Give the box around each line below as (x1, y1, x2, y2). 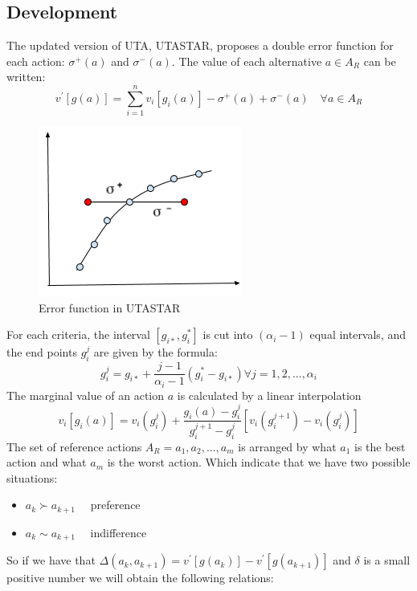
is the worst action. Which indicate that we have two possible (107, 454, 411, 471)
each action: (6, 52, 65, 69)
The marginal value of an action (6, 386, 165, 403)
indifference (90, 524, 147, 540)
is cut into (202, 326, 253, 343)
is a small (363, 552, 411, 569)
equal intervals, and (309, 326, 407, 343)
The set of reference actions (6, 438, 142, 454)
